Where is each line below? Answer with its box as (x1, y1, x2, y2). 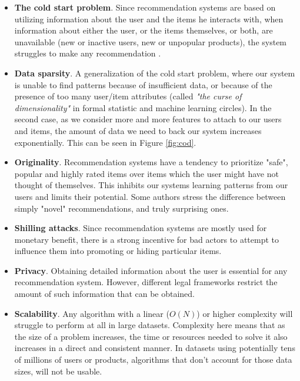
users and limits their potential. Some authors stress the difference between (14, 190, 286, 202)
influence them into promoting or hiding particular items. (14, 245, 222, 257)
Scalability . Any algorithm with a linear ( (14, 307, 169, 319)
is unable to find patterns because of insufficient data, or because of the (14, 78, 272, 91)
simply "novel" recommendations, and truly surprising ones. (14, 202, 229, 214)
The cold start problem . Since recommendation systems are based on (14, 1, 276, 13)
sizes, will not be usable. (14, 365, 102, 377)
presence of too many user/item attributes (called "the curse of (14, 90, 242, 102)
